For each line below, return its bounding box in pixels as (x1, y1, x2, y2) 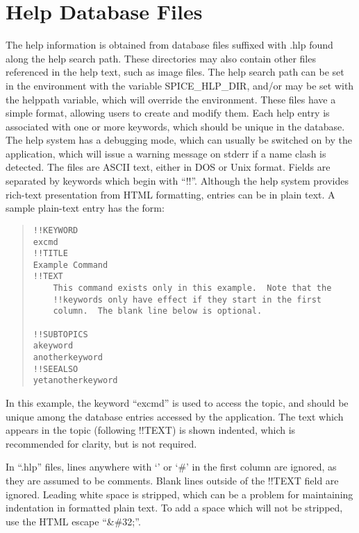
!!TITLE (33, 248, 68, 259)
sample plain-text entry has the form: (6, 201, 165, 215)
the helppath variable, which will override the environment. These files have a (6, 92, 336, 106)
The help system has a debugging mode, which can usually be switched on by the (6, 133, 352, 147)
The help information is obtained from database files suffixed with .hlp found (6, 37, 333, 52)
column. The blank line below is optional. (53, 306, 262, 316)
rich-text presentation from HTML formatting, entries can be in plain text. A (6, 187, 335, 201)
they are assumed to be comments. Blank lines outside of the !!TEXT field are (6, 473, 339, 487)
